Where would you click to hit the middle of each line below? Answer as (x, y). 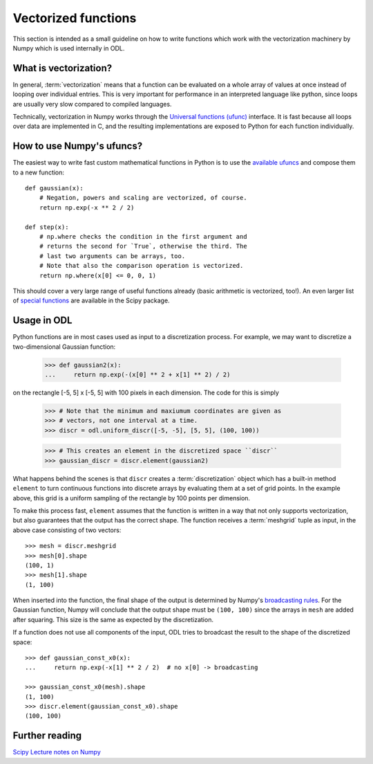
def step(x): (47, 227)
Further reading (47, 736)
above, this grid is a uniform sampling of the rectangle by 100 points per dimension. (132, 498)
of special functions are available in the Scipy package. (91, 300)
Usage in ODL (42, 321)
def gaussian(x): (54, 188)
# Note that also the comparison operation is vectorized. (141, 266)
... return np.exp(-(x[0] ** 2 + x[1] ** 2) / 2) (137, 375)
